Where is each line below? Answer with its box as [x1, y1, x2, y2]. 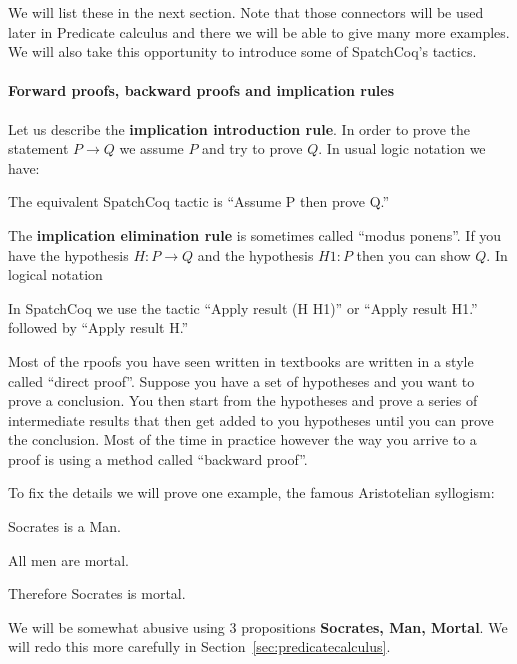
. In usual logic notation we [318, 138, 486, 159]
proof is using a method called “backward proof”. [8, 448, 308, 469]
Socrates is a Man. [8, 516, 121, 537]
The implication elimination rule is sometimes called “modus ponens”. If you [8, 224, 502, 245]
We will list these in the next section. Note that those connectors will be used [8, 2, 484, 22]
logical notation [8, 264, 103, 285]
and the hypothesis [197, 244, 314, 265]
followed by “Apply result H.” [8, 317, 189, 338]
